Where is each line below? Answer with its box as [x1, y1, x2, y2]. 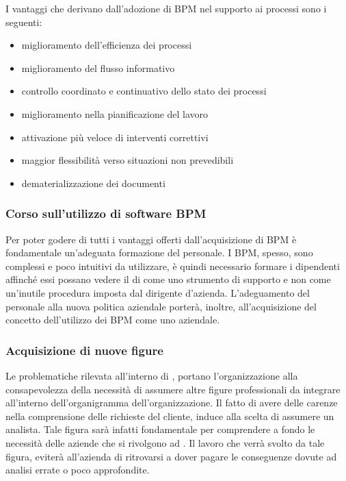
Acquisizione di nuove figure [5, 341, 163, 358]
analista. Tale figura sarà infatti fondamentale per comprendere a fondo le [5, 422, 315, 436]
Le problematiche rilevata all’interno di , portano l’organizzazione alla [5, 368, 298, 382]
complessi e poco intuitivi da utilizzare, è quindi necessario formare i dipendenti [5, 258, 340, 273]
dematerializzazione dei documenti [21, 175, 165, 190]
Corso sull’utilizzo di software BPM [5, 205, 207, 222]
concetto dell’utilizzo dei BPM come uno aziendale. [5, 312, 220, 327]
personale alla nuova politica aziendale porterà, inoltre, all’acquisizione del [5, 299, 317, 313]
